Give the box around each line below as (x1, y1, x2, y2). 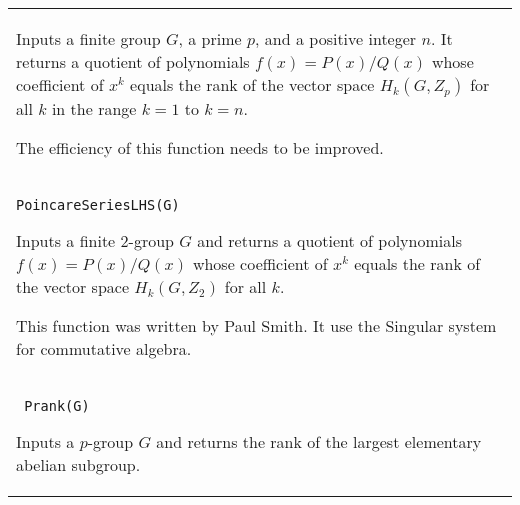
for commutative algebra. (16, 337, 192, 360)
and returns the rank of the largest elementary (156, 430, 482, 453)
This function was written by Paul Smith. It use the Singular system (16, 314, 497, 337)
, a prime (178, 27, 242, 50)
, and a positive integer (255, 27, 417, 50)
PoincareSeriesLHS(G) (16, 197, 180, 213)
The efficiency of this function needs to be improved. (16, 136, 384, 159)
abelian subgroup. (16, 453, 141, 476)
